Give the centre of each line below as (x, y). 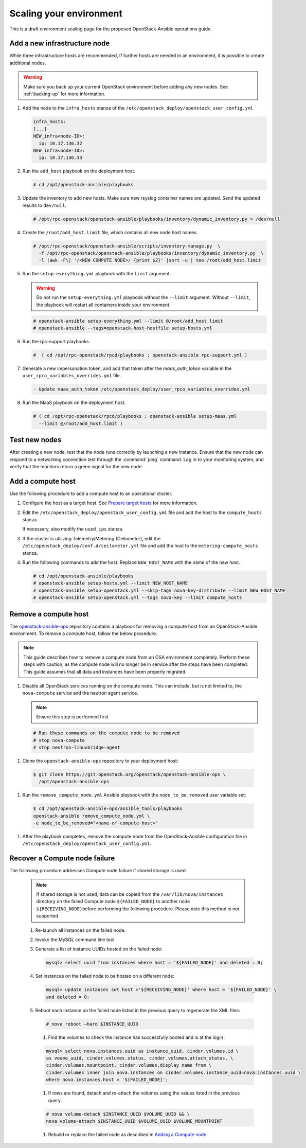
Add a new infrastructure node (60, 43)
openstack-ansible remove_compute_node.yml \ (92, 816)
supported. (48, 916)
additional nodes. (28, 63)
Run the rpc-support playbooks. (56, 341)
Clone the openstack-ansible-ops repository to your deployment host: (100, 761)
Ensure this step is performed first (72, 717)
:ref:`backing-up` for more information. (64, 94)
